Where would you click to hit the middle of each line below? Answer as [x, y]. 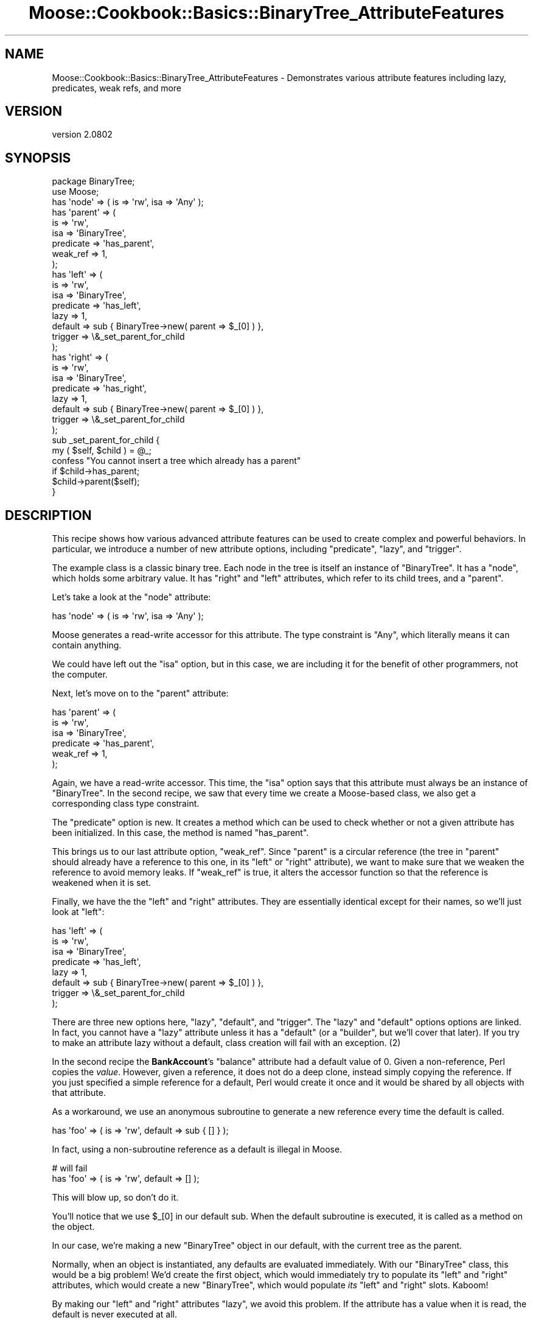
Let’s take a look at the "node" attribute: [131, 597]
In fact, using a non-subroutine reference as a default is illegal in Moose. [197, 1149]
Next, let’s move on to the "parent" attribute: [140, 693]
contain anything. [87, 645]
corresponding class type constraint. [126, 804]
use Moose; [75, 192]
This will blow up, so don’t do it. [115, 1198]
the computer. [80, 675]
